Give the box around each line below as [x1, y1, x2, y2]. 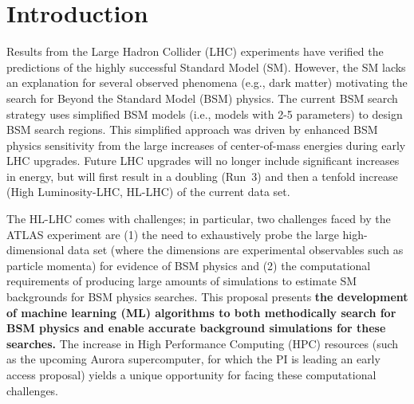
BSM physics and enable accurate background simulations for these [6, 320, 386, 336]
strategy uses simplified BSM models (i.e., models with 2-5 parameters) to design [6, 105, 403, 122]
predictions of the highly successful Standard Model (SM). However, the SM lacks [6, 58, 406, 75]
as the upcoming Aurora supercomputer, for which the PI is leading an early [6, 351, 380, 367]
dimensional [6, 241, 65, 258]
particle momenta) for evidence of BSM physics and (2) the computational [6, 257, 371, 273]
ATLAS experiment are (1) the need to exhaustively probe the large [6, 226, 339, 242]
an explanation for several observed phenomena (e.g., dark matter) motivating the [6, 74, 408, 91]
